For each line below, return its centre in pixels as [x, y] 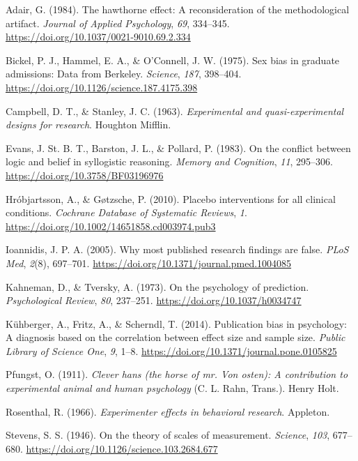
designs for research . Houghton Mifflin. [88, 124]
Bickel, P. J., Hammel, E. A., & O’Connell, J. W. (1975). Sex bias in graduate [173, 60]
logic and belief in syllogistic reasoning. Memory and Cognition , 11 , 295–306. [170, 161]
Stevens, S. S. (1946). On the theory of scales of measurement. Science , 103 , [168, 435]
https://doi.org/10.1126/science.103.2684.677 [122, 448]
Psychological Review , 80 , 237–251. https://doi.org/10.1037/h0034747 [154, 300]
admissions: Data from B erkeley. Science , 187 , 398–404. [124, 74]
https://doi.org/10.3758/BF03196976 [85, 175]
